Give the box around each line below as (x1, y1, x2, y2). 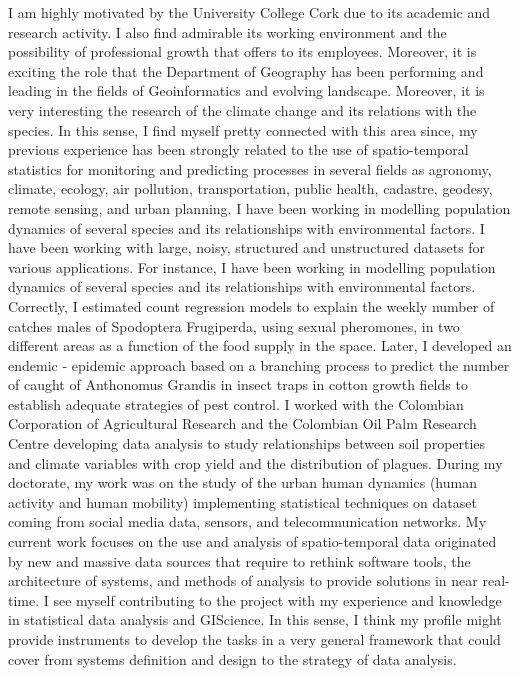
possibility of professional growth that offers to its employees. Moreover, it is (8, 41, 477, 62)
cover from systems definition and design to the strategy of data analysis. (8, 648, 457, 669)
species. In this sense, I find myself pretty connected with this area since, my (8, 119, 478, 140)
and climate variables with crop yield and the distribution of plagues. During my (8, 452, 503, 473)
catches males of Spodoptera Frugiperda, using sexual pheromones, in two (8, 315, 460, 336)
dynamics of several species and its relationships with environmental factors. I (8, 217, 485, 238)
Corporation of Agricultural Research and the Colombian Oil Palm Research (8, 413, 477, 434)
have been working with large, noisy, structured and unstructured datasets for (8, 237, 486, 258)
